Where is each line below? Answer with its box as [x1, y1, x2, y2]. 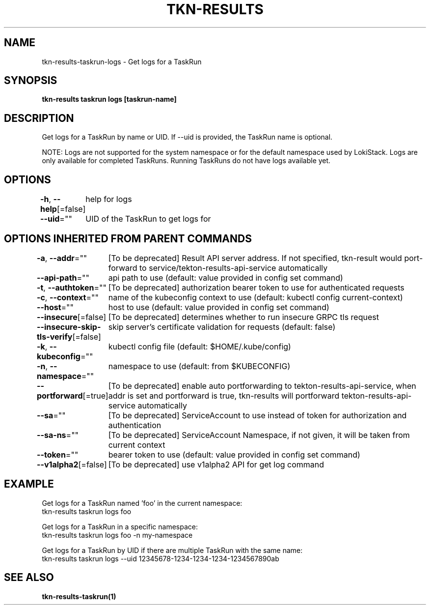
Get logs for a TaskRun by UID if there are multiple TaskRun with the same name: [42, 546, 303, 554]
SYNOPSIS [4, 74, 57, 87]
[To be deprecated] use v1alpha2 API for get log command [108, 459, 324, 469]
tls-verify [36, 331, 73, 342]
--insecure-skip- [36, 321, 101, 332]
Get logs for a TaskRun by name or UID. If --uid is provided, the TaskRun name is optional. [42, 133, 333, 142]
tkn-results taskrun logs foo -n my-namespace [42, 530, 193, 539]
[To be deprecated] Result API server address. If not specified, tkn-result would [108, 253, 402, 263]
